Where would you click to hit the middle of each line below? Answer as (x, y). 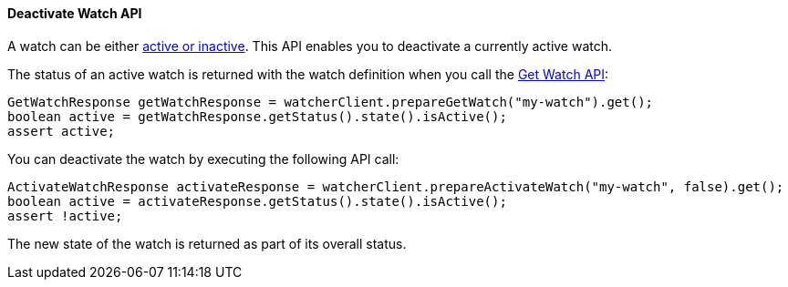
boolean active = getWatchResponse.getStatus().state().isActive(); (257, 116)
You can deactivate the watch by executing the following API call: (203, 159)
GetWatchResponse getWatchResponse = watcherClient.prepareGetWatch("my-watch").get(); (331, 102)
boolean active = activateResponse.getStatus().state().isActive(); (257, 201)
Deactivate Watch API (75, 13)
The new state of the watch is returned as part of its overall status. (207, 243)
